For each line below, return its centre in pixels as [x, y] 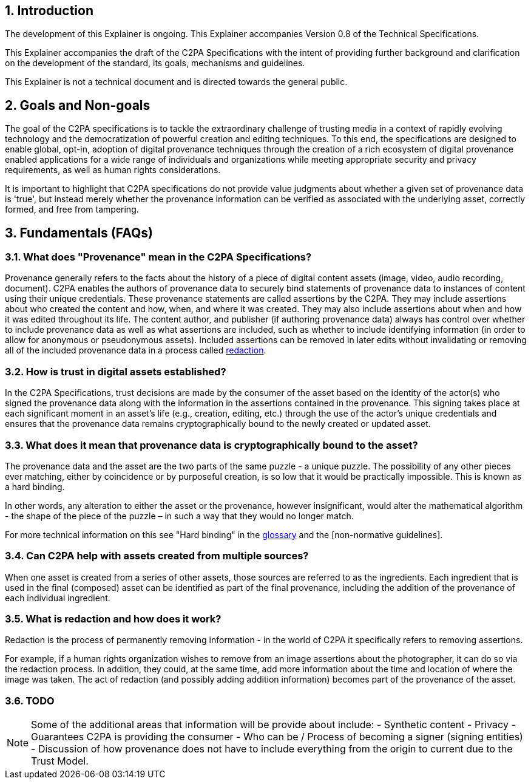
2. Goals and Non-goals [78, 105]
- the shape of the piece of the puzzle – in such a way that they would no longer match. [179, 516]
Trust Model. [60, 761]
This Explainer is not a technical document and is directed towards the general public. [176, 82]
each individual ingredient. [58, 598]
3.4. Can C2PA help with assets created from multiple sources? [157, 556]
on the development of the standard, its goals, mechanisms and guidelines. [155, 63]
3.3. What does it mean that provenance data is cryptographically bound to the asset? [211, 445]
